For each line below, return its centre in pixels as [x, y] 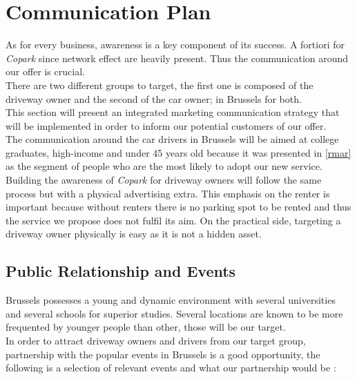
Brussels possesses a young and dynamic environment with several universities [171, 300]
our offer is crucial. [45, 71]
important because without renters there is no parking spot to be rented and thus [178, 207]
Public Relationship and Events [121, 271]
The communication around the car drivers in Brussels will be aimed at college [172, 139]
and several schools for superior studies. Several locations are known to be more [174, 313]
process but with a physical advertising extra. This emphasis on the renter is [168, 193]
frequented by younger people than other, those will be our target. [146, 327]
